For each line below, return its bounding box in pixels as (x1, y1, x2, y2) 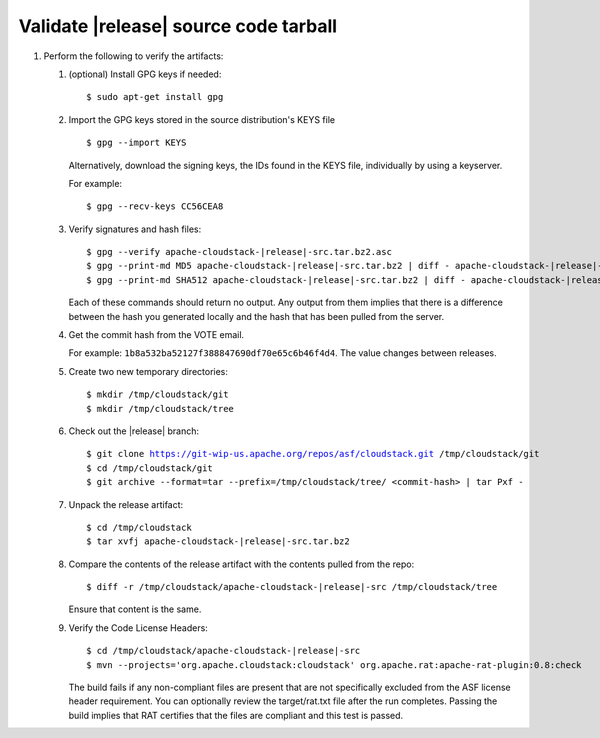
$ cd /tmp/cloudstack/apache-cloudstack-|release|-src (86, 645, 361, 657)
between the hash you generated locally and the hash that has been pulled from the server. (68, 310, 445, 322)
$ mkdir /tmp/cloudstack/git (86, 389, 229, 400)
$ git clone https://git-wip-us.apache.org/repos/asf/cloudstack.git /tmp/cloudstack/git (86, 448, 540, 460)
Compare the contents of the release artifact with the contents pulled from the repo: (68, 558, 415, 570)
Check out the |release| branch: (68, 425, 200, 437)
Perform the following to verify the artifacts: (43, 50, 224, 62)
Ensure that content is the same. (68, 603, 202, 615)
